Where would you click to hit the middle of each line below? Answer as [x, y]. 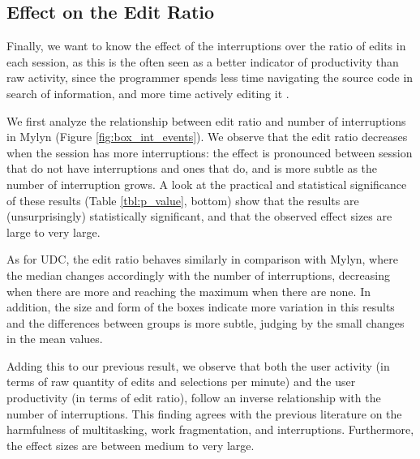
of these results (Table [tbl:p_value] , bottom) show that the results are [183, 200]
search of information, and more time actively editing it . [148, 93]
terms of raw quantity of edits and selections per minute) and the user [181, 382]
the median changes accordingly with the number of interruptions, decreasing [198, 275]
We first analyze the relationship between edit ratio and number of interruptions [206, 120]
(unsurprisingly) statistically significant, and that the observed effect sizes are [199, 216]
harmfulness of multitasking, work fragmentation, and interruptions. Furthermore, [210, 429]
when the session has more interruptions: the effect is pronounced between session [210, 152]
